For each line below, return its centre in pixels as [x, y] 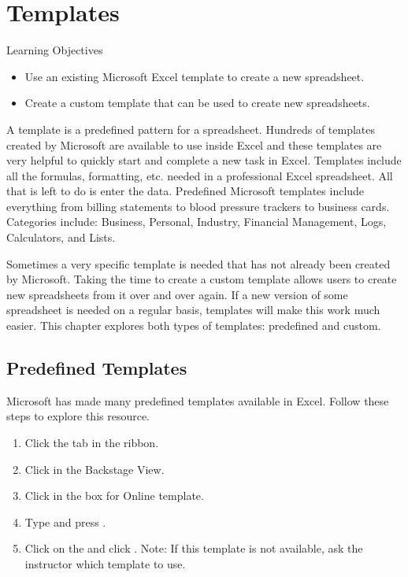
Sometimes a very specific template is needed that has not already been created [198, 263]
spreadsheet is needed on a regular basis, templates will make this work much [193, 310]
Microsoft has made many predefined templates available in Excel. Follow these [198, 400]
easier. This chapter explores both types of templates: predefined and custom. [194, 325]
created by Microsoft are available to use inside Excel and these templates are [194, 144]
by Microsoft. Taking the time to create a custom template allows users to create [202, 279]
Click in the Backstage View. [95, 469]
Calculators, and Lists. [61, 237]
